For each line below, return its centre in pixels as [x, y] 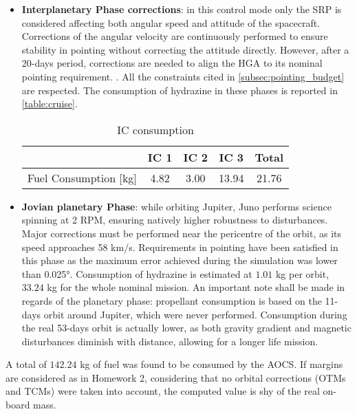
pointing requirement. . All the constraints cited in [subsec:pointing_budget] [183, 76]
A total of [26, 364]
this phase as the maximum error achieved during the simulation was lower [180, 260]
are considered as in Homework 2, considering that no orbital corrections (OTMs [176, 377]
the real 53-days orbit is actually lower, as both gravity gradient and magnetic [186, 328]
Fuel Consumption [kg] [82, 177]
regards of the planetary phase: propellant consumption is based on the [172, 300]
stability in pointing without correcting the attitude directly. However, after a [185, 49]
